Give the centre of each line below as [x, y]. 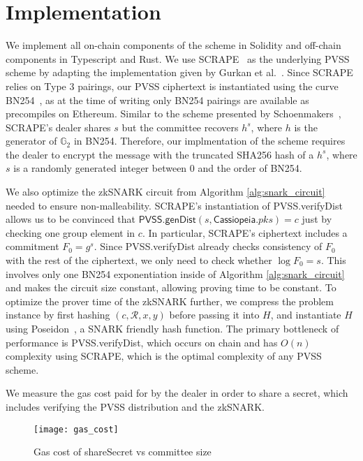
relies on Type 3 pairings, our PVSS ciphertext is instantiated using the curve [172, 86]
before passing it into [214, 315]
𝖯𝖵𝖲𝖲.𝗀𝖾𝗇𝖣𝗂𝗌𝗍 [167, 220]
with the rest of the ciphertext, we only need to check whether [139, 260]
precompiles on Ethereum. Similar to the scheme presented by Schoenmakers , [173, 114]
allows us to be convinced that [71, 219]
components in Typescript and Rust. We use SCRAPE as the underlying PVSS [178, 58]
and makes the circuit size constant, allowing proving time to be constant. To [171, 287]
